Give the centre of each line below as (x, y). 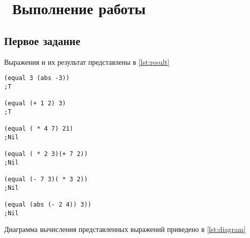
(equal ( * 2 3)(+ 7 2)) (46, 154)
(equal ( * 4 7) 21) (39, 129)
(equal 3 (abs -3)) (37, 78)
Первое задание (42, 40)
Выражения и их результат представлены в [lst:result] (87, 62)
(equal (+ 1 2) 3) (35, 104)
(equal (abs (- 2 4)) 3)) (48, 205)
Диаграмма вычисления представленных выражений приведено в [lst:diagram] (125, 229)
